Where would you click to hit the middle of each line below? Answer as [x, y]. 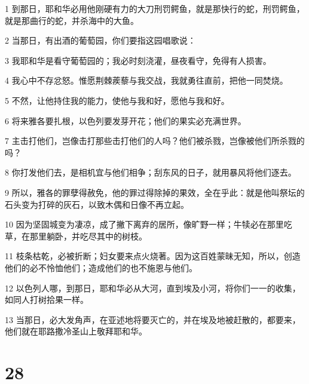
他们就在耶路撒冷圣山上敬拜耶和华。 [76, 331]
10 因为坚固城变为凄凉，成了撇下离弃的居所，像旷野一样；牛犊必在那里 [144, 224]
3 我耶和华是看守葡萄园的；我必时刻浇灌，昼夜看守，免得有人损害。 [138, 60]
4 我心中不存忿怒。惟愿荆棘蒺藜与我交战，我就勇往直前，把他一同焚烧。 [146, 80]
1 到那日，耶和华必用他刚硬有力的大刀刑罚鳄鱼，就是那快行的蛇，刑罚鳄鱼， [155, 8]
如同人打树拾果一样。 [47, 299]
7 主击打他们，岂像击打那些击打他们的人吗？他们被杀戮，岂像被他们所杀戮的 [155, 141]
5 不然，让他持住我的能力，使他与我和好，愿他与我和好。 [117, 100]
